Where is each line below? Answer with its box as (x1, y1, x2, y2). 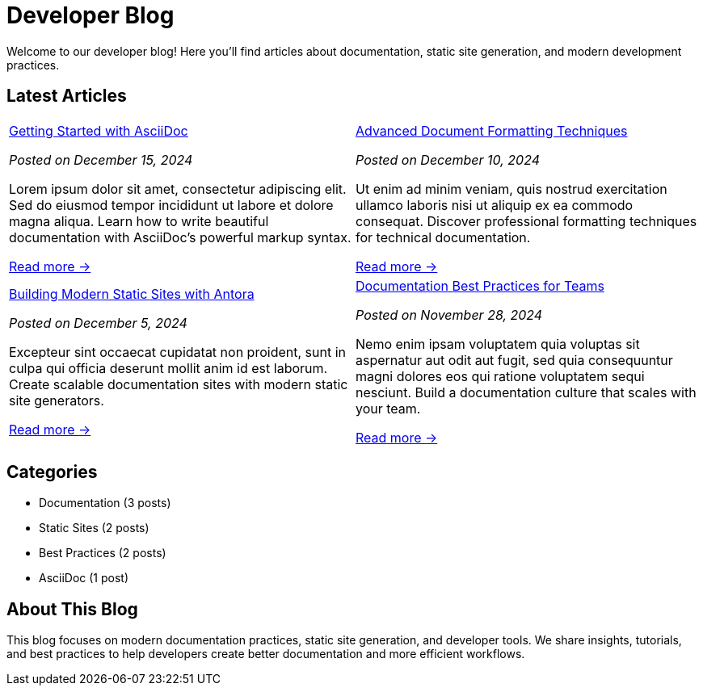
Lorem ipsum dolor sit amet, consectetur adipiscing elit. (9, 180, 347, 197)
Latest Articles (6, 86, 127, 107)
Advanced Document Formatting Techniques (356, 122, 628, 139)
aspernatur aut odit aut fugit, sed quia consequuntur (356, 351, 673, 368)
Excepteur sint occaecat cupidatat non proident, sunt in (9, 343, 346, 360)
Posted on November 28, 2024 (356, 306, 543, 323)
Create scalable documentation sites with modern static (9, 375, 348, 392)
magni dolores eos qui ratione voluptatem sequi (356, 367, 645, 384)
